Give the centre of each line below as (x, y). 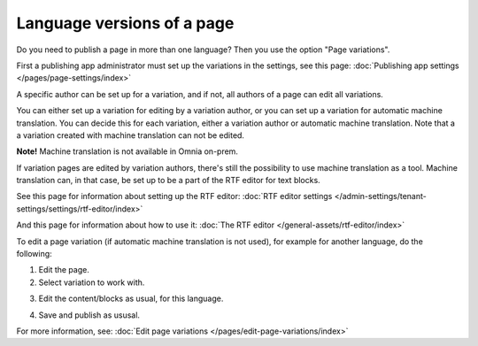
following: (34, 254)
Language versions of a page (125, 23)
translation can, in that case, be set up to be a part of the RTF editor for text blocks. (168, 181)
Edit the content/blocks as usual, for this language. (131, 299)
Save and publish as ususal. (89, 315)
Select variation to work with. (92, 282)
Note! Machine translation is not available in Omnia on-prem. (127, 151)
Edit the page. (64, 270)
